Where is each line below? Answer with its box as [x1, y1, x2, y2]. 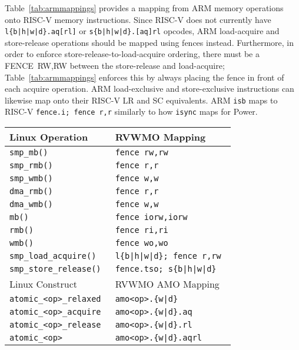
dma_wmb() [9, 199, 53, 209]
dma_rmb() [9, 186, 53, 196]
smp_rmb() [9, 161, 53, 171]
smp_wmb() [9, 174, 53, 184]
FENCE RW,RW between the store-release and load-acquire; [5, 59, 225, 72]
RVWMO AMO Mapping [115, 277, 220, 291]
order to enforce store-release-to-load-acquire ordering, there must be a [5, 48, 260, 60]
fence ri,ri [115, 225, 168, 235]
